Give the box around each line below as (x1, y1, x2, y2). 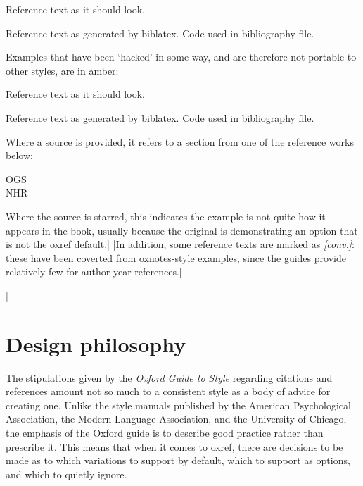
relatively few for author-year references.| (6, 264, 182, 279)
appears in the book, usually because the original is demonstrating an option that (6, 223, 358, 237)
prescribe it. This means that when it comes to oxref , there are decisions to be (6, 439, 343, 454)
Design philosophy (6, 329, 186, 358)
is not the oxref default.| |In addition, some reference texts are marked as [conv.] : (6, 237, 355, 251)
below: (6, 148, 33, 163)
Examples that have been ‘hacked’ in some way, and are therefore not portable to (6, 49, 357, 64)
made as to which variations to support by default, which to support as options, (6, 453, 350, 468)
